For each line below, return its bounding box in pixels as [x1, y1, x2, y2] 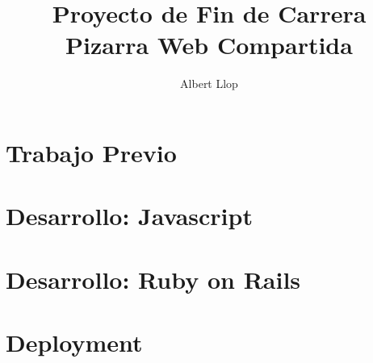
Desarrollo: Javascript [6, 199, 253, 232]
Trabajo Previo [6, 136, 177, 169]
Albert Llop [180, 75, 238, 92]
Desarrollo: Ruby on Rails [6, 262, 301, 295]
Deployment [6, 326, 143, 359]
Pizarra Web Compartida [65, 28, 353, 61]
